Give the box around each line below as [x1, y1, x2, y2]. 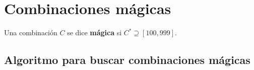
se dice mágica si [67, 27, 122, 38]
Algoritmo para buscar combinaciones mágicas [4, 52, 250, 67]
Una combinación [4, 27, 57, 38]
